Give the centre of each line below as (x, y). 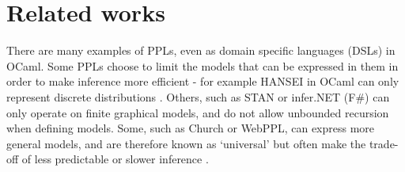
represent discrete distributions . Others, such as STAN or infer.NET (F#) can (198, 96)
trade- (384, 143)
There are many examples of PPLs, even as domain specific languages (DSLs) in (201, 50)
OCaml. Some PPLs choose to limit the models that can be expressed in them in (202, 65)
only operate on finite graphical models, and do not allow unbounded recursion (198, 112)
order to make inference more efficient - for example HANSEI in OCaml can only (203, 81)
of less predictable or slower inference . (115, 159)
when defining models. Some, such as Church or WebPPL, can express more (191, 128)
